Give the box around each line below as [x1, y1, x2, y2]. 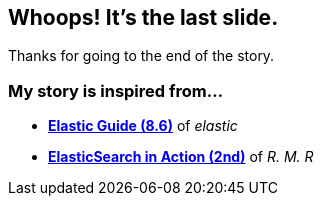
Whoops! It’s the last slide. [8, 5, 279, 30]
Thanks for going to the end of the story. [8, 47, 275, 65]
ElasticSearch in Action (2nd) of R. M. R [48, 148, 314, 166]
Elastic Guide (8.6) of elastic [48, 117, 238, 135]
